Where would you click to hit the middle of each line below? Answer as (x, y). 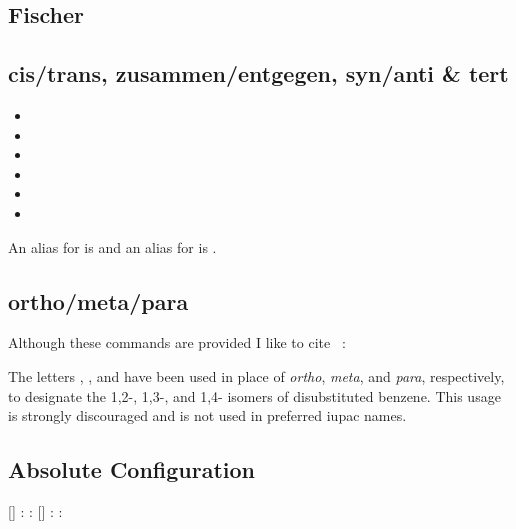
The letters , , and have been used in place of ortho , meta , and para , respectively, (256, 375)
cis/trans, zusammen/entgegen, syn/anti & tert (258, 73)
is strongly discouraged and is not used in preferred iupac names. (207, 415)
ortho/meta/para (98, 300)
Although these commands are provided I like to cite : (177, 342)
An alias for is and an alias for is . (112, 246)
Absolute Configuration (132, 469)
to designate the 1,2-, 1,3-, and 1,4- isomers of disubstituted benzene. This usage (254, 395)
